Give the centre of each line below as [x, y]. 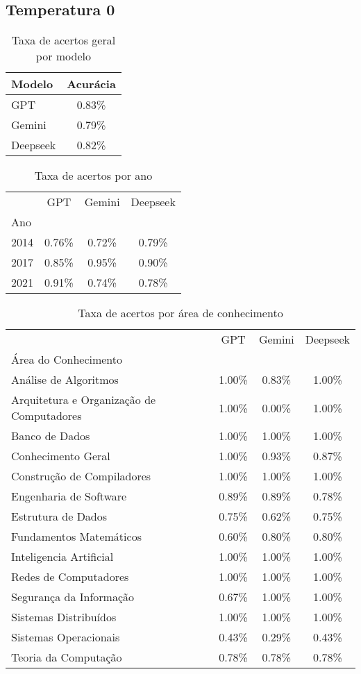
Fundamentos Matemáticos [76, 537]
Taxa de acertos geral [64, 40]
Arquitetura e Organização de [84, 400]
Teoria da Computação [67, 657]
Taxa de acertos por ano [93, 176]
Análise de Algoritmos [65, 380]
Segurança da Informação [73, 597]
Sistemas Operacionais [66, 637]
